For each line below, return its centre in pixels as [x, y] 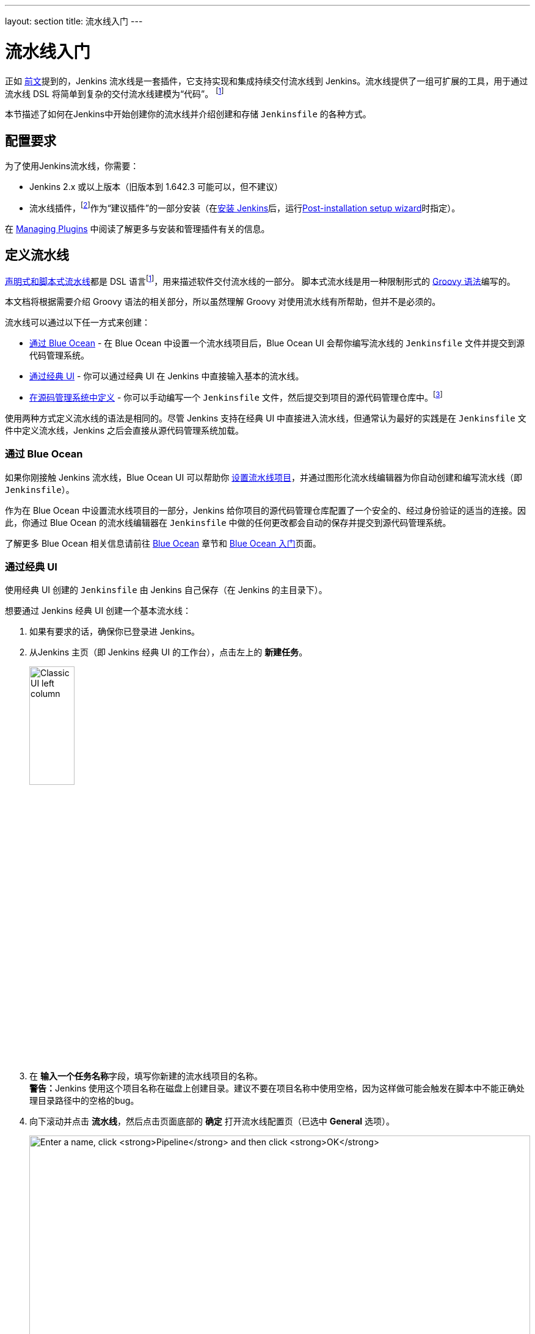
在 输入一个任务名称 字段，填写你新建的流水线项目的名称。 [146, 1076]
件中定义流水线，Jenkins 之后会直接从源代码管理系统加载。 [125, 430]
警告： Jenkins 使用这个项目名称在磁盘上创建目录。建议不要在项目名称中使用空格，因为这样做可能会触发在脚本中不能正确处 [277, 1088]
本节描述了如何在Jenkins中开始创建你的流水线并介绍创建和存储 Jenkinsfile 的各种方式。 [188, 114]
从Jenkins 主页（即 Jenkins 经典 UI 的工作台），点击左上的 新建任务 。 [169, 652]
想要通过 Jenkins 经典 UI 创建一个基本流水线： [98, 611]
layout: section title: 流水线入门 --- [74, 21]
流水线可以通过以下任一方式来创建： [78, 323]
